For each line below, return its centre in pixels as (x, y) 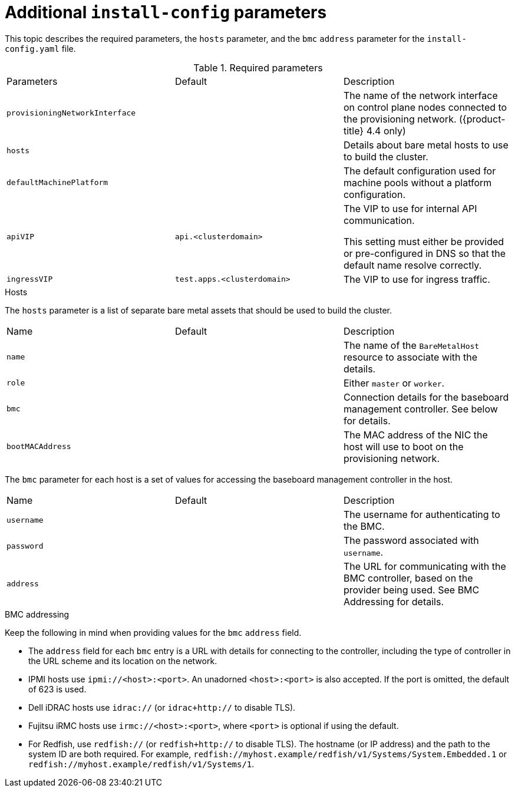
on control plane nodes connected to (425, 107)
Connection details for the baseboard (426, 397)
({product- (482, 119)
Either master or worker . (394, 383)
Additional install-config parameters (166, 12)
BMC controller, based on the (408, 578)
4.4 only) (386, 131)
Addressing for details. (394, 601)
